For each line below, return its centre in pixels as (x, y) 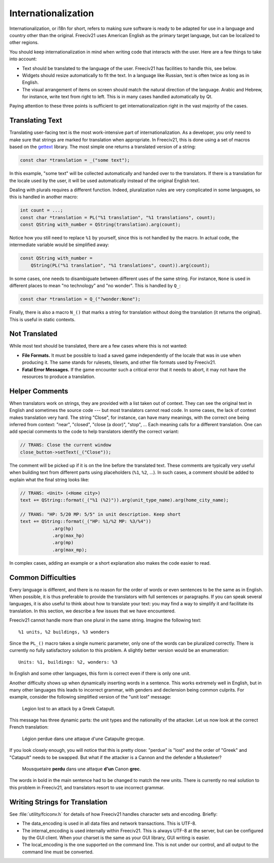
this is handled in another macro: (44, 197)
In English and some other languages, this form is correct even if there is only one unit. (100, 674)
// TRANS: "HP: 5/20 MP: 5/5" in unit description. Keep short (100, 514)
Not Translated (33, 334)
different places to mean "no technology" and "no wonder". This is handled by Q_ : (95, 286)
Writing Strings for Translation (58, 802)
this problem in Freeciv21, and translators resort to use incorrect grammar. (87, 787)
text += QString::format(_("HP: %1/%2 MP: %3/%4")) (86, 522)
